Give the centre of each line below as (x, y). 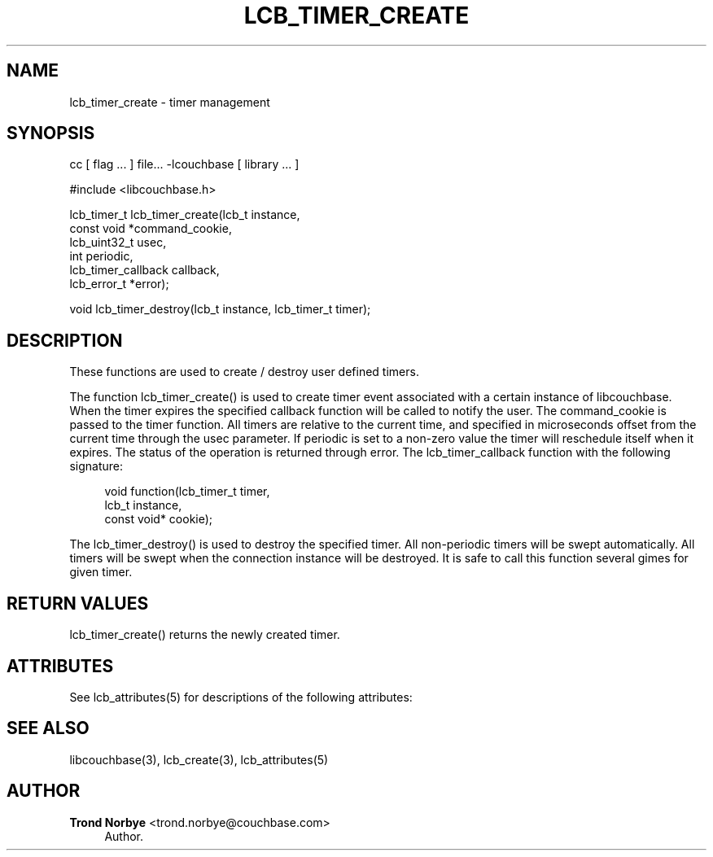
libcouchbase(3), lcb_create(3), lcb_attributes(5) (199, 759)
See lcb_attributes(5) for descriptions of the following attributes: (241, 697)
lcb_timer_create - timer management (170, 102)
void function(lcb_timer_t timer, (187, 492)
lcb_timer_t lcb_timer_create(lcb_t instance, (185, 215)
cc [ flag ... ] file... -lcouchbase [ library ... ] (184, 164)
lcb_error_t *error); (119, 284)
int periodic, (101, 256)
